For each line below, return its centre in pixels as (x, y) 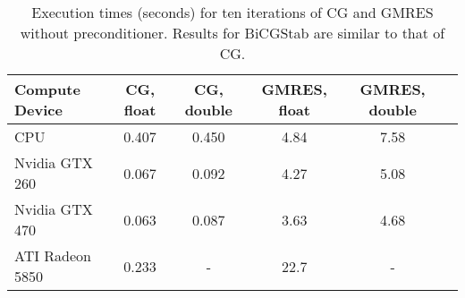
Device (38, 110)
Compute (47, 89)
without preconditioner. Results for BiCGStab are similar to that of (232, 33)
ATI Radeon (53, 255)
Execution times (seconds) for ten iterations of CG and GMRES (232, 12)
